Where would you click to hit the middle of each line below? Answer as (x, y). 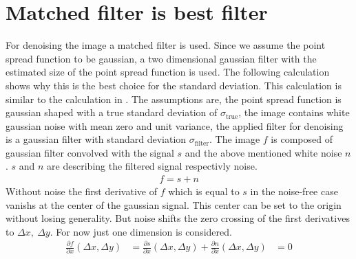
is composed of (302, 139)
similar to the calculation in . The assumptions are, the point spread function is (174, 99)
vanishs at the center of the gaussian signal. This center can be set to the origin (174, 204)
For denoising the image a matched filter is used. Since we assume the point (166, 45)
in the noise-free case (294, 191)
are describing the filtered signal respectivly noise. (152, 166)
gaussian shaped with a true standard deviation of (112, 112)
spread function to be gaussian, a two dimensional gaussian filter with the (161, 58)
